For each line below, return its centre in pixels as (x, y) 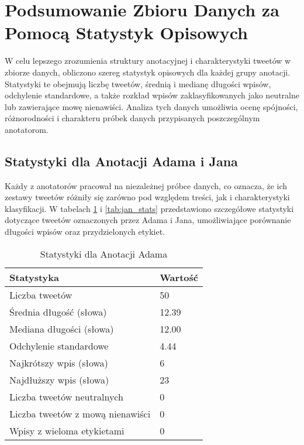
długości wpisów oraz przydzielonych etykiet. (85, 232)
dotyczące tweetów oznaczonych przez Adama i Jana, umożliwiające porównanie (148, 220)
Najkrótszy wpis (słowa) (59, 362)
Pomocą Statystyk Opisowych (126, 32)
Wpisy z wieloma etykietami (67, 430)
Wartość (179, 277)
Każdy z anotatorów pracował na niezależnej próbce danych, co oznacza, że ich (146, 185)
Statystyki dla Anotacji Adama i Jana (121, 161)
